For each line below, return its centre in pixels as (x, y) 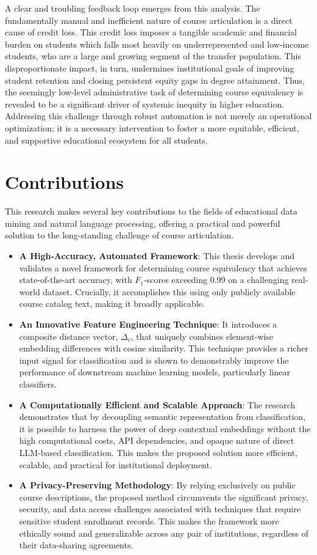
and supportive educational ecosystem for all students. (106, 140)
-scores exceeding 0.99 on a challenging (216, 280)
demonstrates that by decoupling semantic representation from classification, (162, 417)
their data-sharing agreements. (76, 545)
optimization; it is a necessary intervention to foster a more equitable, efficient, (152, 127)
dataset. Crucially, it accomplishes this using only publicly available (169, 291)
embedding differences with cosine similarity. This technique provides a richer (164, 348)
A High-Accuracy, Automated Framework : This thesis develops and (157, 256)
